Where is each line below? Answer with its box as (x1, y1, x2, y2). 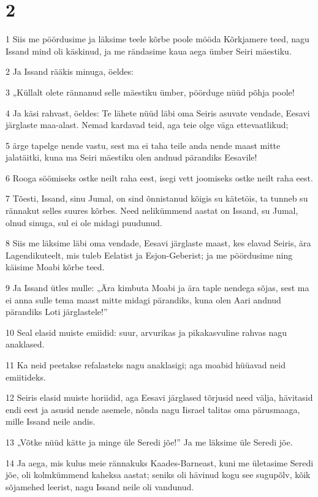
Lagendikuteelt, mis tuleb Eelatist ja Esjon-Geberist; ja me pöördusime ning (6, 248, 293, 261)
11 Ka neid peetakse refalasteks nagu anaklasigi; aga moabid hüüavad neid (6, 359, 286, 371)
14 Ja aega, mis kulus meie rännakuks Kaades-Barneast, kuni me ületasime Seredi (6, 456, 314, 469)
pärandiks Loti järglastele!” (6, 305, 108, 318)
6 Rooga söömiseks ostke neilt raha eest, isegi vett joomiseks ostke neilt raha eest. (6, 171, 313, 184)
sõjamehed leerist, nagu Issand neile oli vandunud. (6, 480, 194, 493)
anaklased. (6, 338, 45, 351)
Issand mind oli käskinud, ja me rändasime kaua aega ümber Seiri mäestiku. (6, 44, 292, 57)
